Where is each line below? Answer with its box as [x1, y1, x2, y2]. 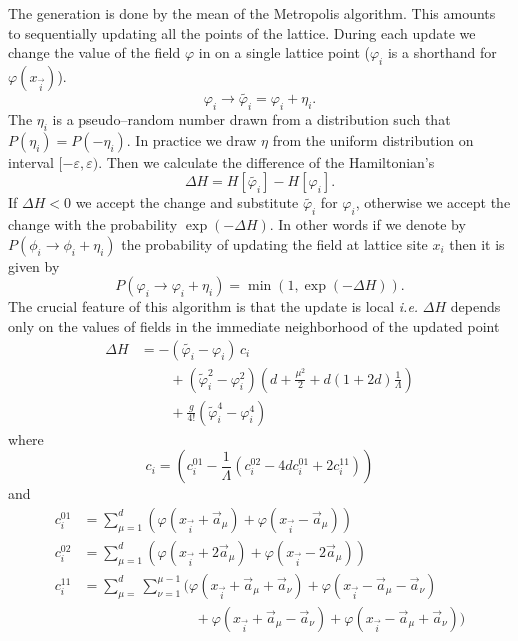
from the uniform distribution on [272, 129, 474, 150]
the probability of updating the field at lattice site [121, 233, 428, 254]
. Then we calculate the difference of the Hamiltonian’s [98, 151, 435, 172]
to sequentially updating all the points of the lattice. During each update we [8, 22, 476, 43]
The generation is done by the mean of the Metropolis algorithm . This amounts [8, 3, 496, 23]
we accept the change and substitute [75, 192, 299, 213]
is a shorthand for [387, 42, 497, 63]
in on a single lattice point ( [198, 42, 370, 63]
